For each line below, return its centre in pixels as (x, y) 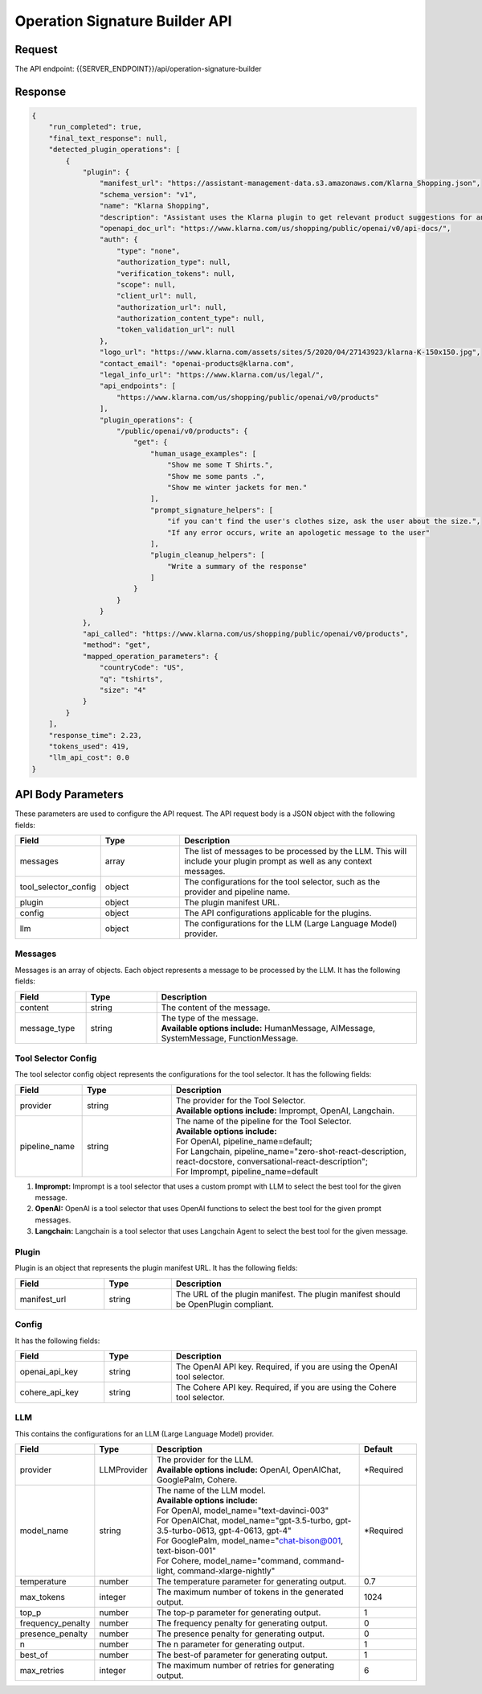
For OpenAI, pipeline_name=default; (244, 1141)
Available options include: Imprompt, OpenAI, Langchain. (285, 1111)
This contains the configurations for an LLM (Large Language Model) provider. (145, 1433)
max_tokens (43, 1597)
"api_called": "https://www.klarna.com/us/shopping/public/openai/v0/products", (245, 634)
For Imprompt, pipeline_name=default (247, 1171)
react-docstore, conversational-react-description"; (272, 1161)
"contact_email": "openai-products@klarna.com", (197, 363)
